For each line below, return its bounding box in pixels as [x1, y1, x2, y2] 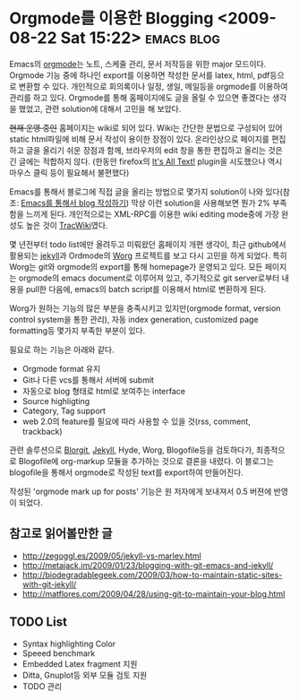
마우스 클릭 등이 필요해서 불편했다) [9, 167, 130, 177]
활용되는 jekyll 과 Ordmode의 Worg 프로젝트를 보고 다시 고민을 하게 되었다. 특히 [9, 250, 288, 261]
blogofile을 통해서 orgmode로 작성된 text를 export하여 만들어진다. [9, 467, 243, 478]
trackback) [21, 426, 63, 436]
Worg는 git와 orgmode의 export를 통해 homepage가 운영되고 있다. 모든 [9, 261, 263, 272]
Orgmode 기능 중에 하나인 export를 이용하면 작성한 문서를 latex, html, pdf [9, 69, 270, 81]
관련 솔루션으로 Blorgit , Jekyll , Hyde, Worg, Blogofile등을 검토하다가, [9, 445, 255, 455]
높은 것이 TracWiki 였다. [25, 220, 108, 230]
